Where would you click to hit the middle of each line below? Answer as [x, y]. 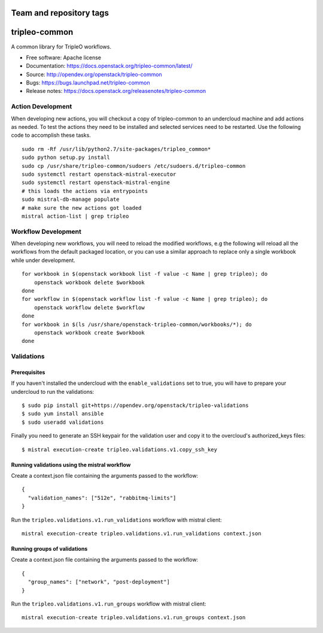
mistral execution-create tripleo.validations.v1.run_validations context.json [141, 533]
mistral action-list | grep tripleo [75, 216]
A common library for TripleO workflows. [61, 46]
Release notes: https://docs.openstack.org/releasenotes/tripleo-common [116, 91]
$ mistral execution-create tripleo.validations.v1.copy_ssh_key [120, 449]
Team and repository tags [60, 13]
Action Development [42, 107]
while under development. [43, 260]
